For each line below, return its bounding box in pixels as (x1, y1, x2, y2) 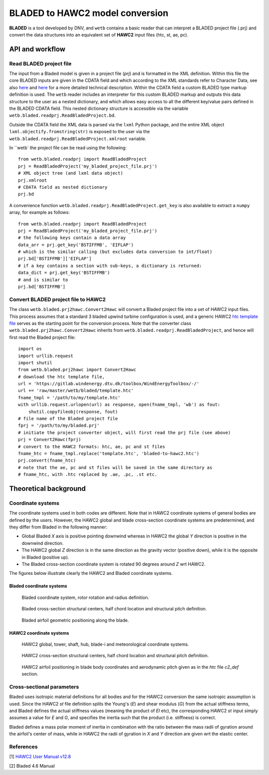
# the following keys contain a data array (18, 235, 126, 241)
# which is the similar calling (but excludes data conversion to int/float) (18, 249, 213, 255)
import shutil (18, 360, 52, 365)
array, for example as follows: (9, 210, 70, 216)
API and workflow (9, 45, 66, 53)
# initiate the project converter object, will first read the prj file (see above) (18, 430, 231, 435)
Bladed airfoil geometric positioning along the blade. (21, 617, 129, 623)
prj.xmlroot (18, 177, 47, 183)
